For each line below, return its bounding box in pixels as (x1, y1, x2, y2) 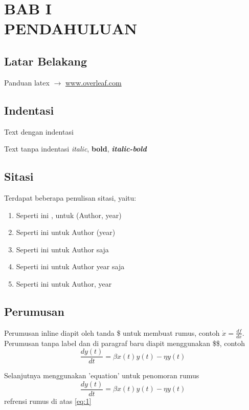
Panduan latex (4, 77, 50, 88)
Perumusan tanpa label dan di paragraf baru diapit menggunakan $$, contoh (4, 337, 245, 348)
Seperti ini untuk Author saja (16, 244, 109, 254)
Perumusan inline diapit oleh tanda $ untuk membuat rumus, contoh (4, 327, 220, 338)
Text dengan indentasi (4, 126, 74, 137)
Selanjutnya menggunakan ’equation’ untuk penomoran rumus (4, 370, 199, 381)
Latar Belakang (4, 53, 87, 69)
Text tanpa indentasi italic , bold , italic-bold (4, 143, 147, 154)
